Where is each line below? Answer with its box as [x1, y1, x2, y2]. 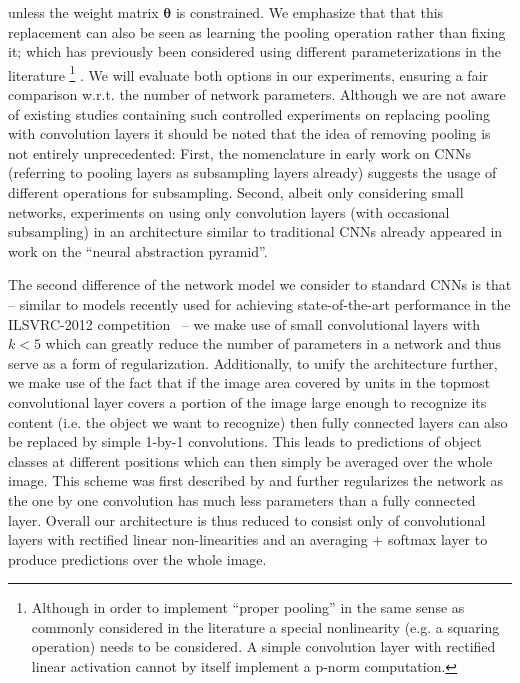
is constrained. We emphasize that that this [175, 2, 444, 22]
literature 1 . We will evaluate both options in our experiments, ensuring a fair [8, 61, 489, 85]
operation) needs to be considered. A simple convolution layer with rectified [31, 636, 496, 657]
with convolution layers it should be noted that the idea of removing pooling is [8, 123, 491, 144]
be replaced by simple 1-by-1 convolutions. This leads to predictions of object [8, 431, 482, 452]
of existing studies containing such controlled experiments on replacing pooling [8, 103, 490, 124]
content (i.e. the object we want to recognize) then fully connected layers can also [8, 411, 508, 432]
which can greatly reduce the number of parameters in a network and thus [45, 333, 501, 354]
